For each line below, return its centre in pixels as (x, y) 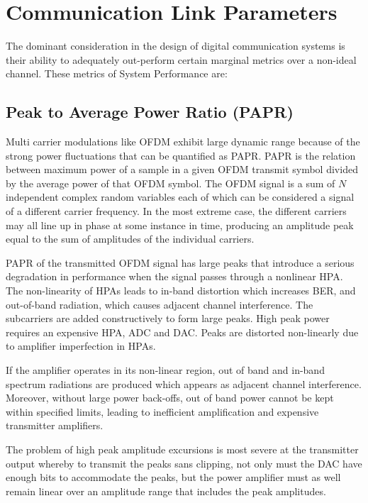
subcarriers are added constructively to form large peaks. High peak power (168, 318)
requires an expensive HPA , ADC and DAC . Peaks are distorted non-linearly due (182, 332)
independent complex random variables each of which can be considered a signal (180, 197)
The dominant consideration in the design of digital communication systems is (175, 46)
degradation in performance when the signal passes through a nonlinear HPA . (174, 276)
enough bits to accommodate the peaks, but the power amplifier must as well (173, 477)
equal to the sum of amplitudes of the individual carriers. (130, 239)
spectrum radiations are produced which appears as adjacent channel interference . (184, 383)
